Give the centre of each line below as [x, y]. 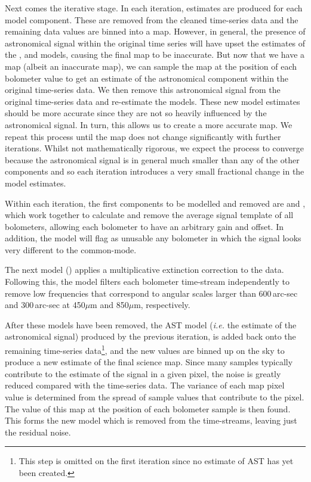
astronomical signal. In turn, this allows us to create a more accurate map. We [149, 124]
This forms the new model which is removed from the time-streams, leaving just [151, 420]
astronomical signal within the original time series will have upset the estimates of [155, 43]
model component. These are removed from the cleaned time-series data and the [152, 19]
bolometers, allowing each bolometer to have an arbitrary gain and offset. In [144, 226]
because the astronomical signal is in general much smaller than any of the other [152, 159]
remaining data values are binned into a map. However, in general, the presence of [155, 31]
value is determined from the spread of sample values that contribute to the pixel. [155, 397]
